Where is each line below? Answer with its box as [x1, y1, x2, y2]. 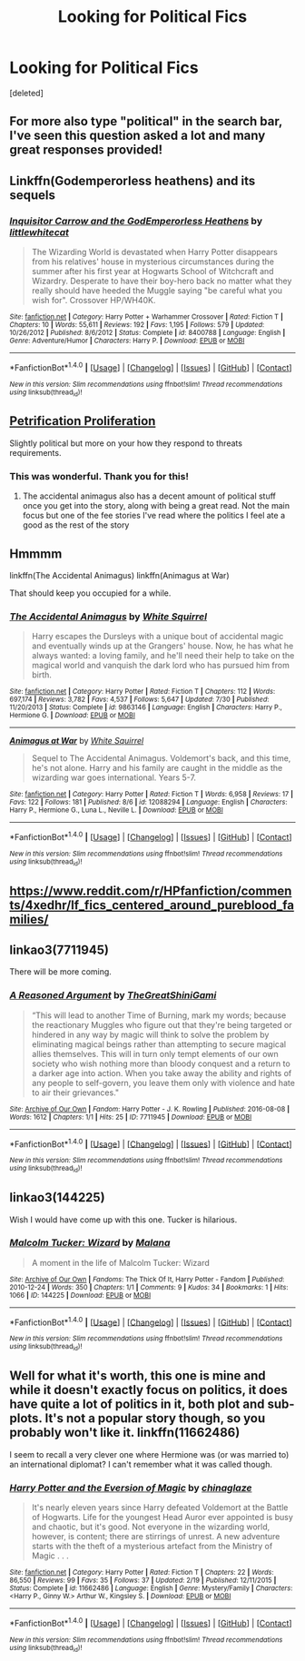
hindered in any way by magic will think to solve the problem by [31, 1029, 270, 1040]
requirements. [9, 447, 62, 458]
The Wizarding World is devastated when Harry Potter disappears [31, 247, 279, 258]
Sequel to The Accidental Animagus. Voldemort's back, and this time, [31, 753, 291, 764]
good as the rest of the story [22, 519, 130, 530]
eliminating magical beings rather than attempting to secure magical [31, 1038, 287, 1050]
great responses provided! [9, 143, 163, 158]
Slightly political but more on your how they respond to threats [9, 438, 243, 449]
